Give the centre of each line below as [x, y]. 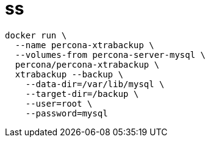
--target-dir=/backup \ [82, 94]
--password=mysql [67, 113]
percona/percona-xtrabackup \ [87, 64]
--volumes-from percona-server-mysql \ [110, 55]
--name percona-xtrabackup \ [85, 45]
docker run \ [36, 35]
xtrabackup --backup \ [69, 74]
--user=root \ [59, 103]
